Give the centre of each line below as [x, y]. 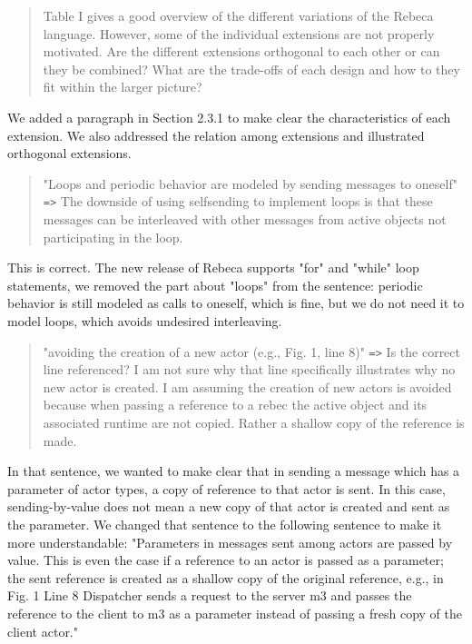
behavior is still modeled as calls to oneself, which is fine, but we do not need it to [236, 303]
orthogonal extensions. [69, 153]
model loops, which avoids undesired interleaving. [145, 320]
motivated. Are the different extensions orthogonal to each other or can [241, 51]
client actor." [43, 631]
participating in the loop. [113, 237]
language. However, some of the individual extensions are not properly [239, 33]
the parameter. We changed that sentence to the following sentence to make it [225, 524]
